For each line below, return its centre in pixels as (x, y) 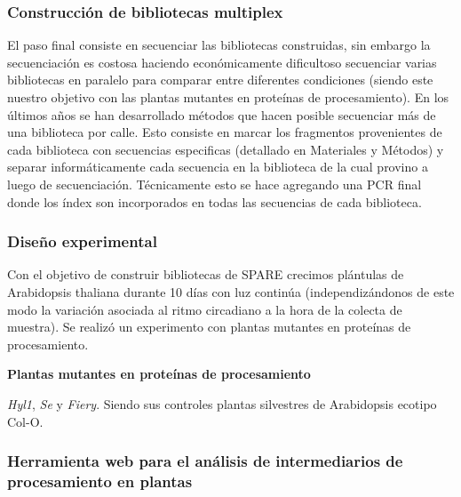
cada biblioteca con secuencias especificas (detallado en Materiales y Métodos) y (226, 149)
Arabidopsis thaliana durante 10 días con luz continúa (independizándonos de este (231, 291)
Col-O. (25, 421)
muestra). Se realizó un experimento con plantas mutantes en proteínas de (209, 327)
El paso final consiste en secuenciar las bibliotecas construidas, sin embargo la (219, 45)
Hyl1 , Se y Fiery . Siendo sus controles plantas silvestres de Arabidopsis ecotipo (222, 403)
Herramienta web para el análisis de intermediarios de (205, 461)
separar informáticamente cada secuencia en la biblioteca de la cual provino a (218, 167)
